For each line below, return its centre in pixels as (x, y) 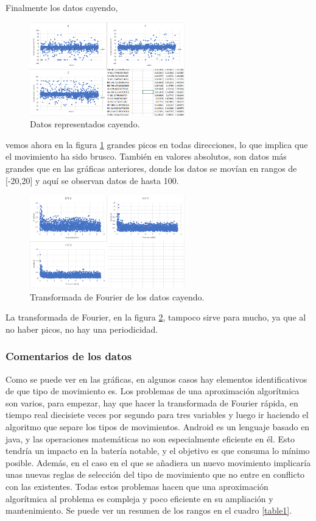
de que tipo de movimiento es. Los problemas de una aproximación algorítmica (153, 391)
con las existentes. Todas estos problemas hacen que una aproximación (137, 486)
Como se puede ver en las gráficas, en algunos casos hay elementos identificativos (156, 379)
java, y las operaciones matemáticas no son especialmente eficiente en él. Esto (150, 438)
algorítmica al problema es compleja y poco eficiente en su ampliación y (139, 498)
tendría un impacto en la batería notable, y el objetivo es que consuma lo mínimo (158, 451)
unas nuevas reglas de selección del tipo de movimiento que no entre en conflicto (155, 474)
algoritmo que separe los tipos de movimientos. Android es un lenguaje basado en (158, 426)
